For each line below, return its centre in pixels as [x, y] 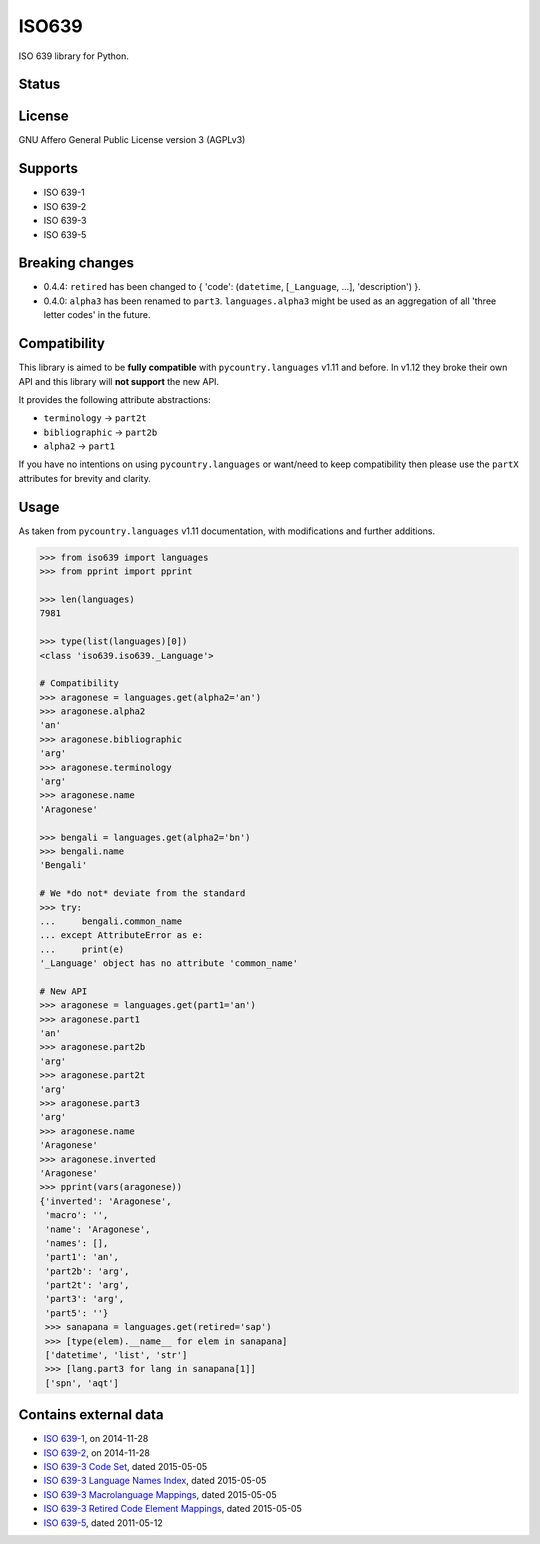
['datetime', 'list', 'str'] [116, 1355]
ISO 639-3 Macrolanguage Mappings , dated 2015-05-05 [160, 1494]
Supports [48, 168]
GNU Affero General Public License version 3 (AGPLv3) [132, 140]
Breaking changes [76, 263]
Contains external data [91, 1415]
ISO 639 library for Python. [74, 56]
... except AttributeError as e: [121, 935]
